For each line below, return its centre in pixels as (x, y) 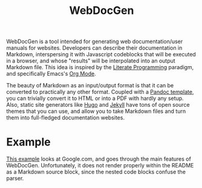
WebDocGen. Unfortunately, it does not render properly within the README (100, 166)
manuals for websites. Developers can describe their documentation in (94, 48)
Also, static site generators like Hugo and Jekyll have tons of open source (98, 105)
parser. (15, 178)
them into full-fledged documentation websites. (66, 118)
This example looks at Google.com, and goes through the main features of (99, 159)
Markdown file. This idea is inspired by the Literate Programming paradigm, (100, 67)
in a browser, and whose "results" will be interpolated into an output (91, 61)
